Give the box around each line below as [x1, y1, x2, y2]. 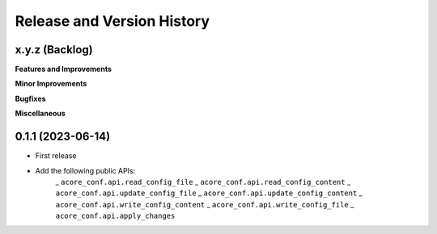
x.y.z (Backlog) [15, 43, 93, 56]
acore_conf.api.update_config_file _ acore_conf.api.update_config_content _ [55, 188, 363, 198]
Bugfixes [15, 94, 46, 103]
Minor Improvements [15, 79, 87, 89]
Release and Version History [15, 12, 210, 30]
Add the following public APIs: [35, 165, 136, 175]
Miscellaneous [15, 109, 66, 119]
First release [35, 151, 77, 161]
